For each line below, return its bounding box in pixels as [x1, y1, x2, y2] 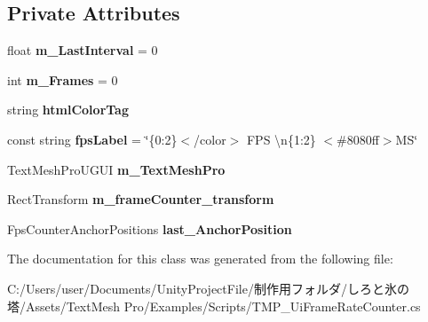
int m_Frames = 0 [7, 70, 118, 89]
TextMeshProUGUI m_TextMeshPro [7, 160, 226, 178]
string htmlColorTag [7, 100, 129, 119]
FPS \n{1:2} [246, 130, 316, 148]
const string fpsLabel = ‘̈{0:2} [7, 130, 178, 148]
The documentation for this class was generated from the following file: [7, 249, 393, 268]
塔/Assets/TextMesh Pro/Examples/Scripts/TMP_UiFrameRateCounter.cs [7, 296, 421, 315]
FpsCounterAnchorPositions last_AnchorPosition [7, 219, 292, 238]
